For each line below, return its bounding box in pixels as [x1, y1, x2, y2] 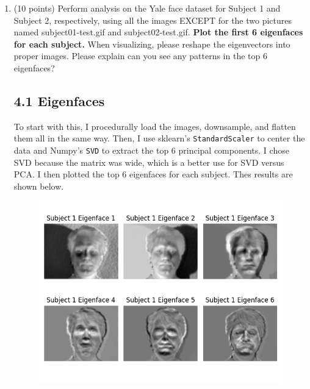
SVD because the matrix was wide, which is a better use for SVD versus [13, 155, 284, 168]
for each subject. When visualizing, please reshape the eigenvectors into [13, 37, 290, 50]
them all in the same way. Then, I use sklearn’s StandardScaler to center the [13, 132, 305, 145]
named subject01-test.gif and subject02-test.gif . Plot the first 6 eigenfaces [13, 26, 303, 38]
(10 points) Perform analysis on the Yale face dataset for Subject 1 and [13, 2, 281, 14]
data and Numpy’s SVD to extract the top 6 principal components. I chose [13, 144, 289, 157]
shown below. [13, 179, 64, 192]
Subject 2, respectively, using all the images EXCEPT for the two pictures [13, 13, 292, 26]
